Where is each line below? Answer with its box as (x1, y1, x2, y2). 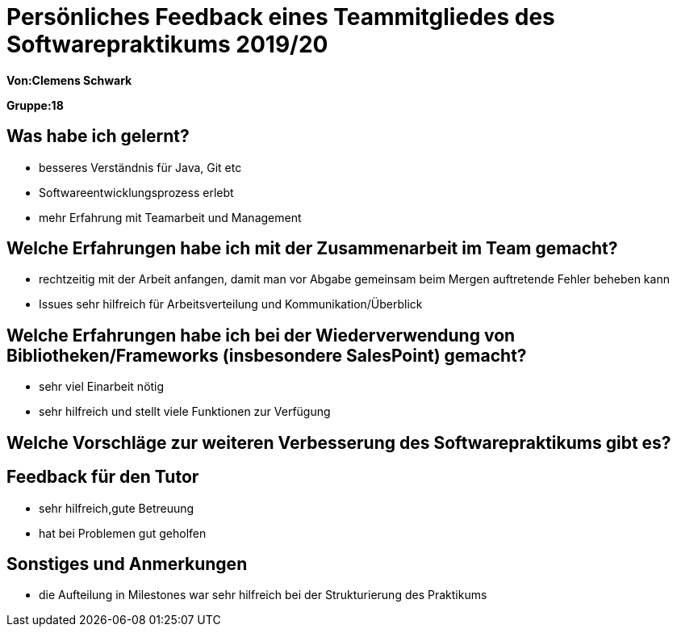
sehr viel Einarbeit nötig (39, 379, 165, 394)
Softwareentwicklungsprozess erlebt (39, 185, 234, 199)
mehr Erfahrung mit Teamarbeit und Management (39, 210, 302, 224)
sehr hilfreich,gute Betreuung (39, 501, 194, 515)
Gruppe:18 (6, 98, 64, 112)
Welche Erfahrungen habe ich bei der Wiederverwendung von (6, 325, 516, 346)
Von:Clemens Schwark (6, 73, 132, 87)
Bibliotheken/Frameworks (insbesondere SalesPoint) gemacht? (6, 345, 527, 366)
